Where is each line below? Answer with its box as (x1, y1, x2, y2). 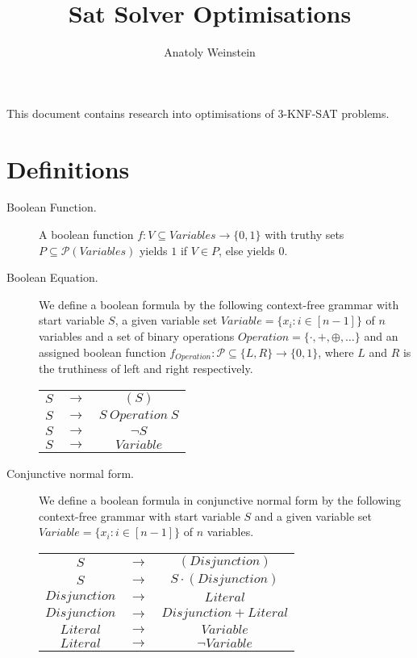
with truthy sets (265, 226, 344, 243)
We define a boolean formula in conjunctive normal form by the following (39, 492, 401, 509)
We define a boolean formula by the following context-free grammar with (39, 295, 399, 312)
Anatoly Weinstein (164, 44, 256, 61)
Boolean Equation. (6, 269, 98, 286)
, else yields (219, 241, 275, 258)
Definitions (6, 152, 130, 185)
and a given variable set (254, 507, 373, 524)
